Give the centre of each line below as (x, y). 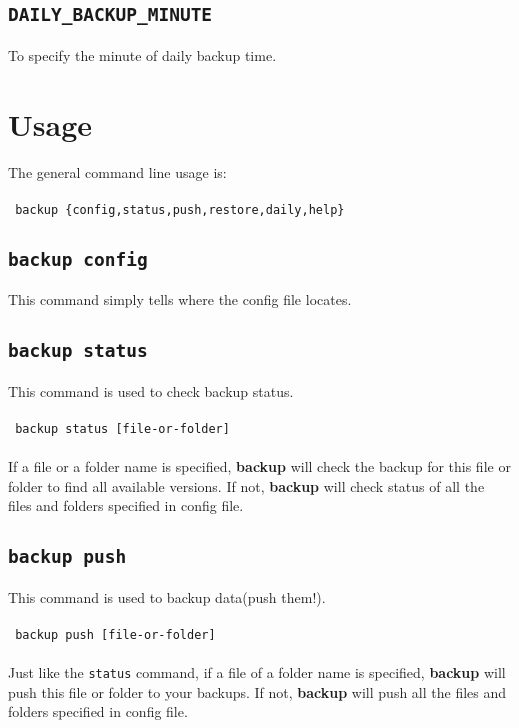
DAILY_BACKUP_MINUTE (110, 15)
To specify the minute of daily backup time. (142, 54)
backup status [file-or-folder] (122, 428)
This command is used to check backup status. (151, 390)
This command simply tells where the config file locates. (180, 299)
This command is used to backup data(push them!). (167, 596)
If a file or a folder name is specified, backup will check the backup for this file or (259, 465)
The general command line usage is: (117, 171)
